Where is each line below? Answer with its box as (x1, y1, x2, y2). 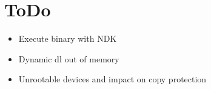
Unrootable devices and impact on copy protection (18, 73, 207, 85)
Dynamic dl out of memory (18, 52, 119, 65)
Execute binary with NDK (18, 32, 117, 45)
